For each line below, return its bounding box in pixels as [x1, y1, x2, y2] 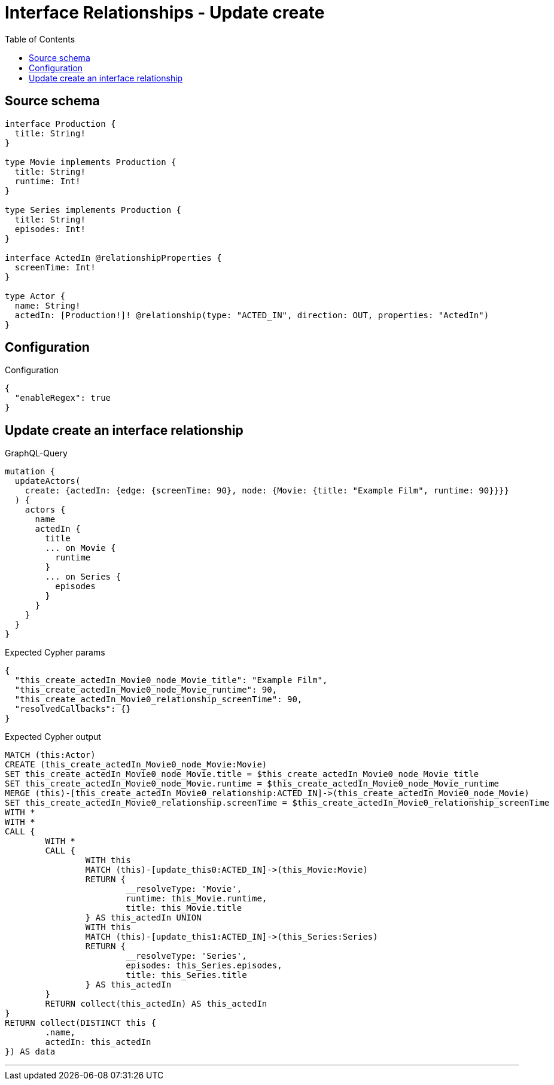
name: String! [14, 300, 81, 310]
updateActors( [14, 476, 81, 486]
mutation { [5, 467, 56, 477]
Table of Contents [5, 33, 75, 44]
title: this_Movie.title [126, 903, 242, 913]
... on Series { [45, 572, 121, 582]
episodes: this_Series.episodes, [126, 961, 282, 971]
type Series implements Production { [5, 205, 182, 215]
